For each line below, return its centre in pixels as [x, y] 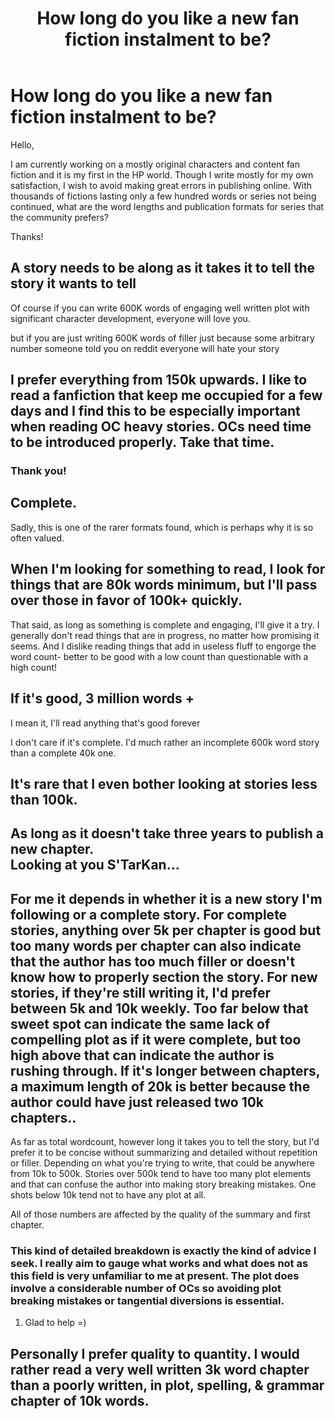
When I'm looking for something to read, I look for [168, 569]
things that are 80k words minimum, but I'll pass [164, 585]
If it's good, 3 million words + [102, 698]
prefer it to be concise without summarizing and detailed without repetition [164, 1153]
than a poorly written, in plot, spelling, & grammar [167, 1385]
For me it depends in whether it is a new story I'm [166, 898]
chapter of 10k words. [80, 1400]
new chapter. [52, 849]
